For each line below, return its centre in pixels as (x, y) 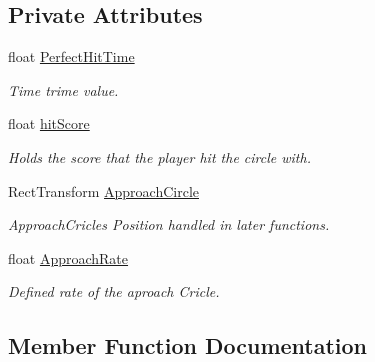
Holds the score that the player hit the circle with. (159, 156)
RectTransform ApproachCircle (103, 190)
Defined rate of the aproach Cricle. (114, 291)
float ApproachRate (68, 257)
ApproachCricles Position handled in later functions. (169, 224)
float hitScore (49, 123)
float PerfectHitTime (71, 56)
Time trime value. (63, 89)
